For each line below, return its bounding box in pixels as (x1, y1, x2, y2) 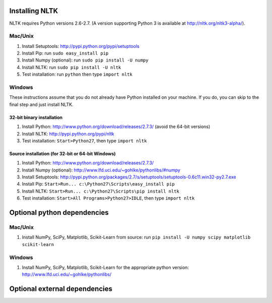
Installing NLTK (9, 7, 58, 15)
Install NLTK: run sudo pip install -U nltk (22, 64, 121, 70)
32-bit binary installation (9, 114, 63, 120)
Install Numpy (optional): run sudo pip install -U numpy (22, 57, 149, 63)
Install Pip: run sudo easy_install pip (22, 50, 109, 56)
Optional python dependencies (9, 208, 109, 217)
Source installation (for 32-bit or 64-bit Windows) (9, 150, 116, 156)
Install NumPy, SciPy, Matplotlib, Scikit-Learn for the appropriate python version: (22, 264, 189, 270)
